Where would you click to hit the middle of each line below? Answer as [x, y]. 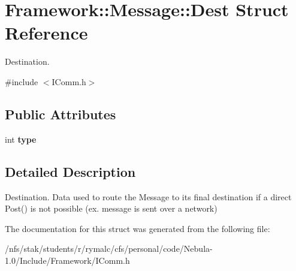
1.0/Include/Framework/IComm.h [67, 260]
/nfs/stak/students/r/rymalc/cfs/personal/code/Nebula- [109, 249]
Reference [46, 33]
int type [21, 139]
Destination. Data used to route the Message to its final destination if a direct [148, 196]
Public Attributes [61, 114]
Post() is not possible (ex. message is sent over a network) [111, 208]
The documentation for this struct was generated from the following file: [138, 228]
